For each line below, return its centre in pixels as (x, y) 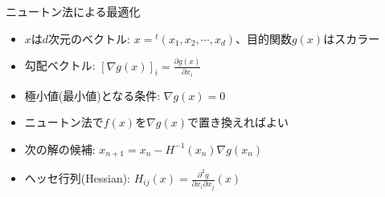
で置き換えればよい (238, 122)
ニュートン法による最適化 (73, 11)
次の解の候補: (60, 149)
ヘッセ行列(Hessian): (78, 178)
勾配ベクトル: (60, 65)
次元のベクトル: (89, 38)
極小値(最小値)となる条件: (92, 95)
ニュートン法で (64, 122)
